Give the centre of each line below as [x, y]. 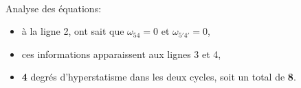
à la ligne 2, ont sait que [73, 31]
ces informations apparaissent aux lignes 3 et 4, [121, 54]
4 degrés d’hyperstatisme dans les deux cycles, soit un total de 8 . [159, 77]
